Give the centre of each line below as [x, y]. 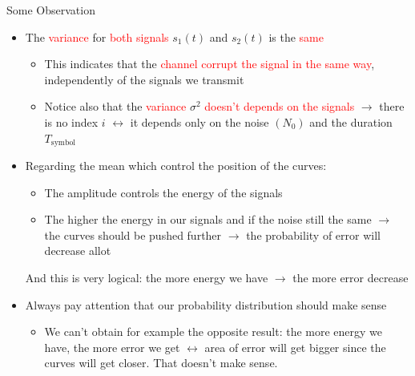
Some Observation [51, 10]
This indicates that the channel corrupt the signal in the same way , [210, 64]
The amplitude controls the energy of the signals [163, 192]
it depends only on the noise [199, 121]
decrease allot [78, 251]
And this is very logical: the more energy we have [147, 277]
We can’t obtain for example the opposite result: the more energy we [214, 332]
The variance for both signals [97, 36]
